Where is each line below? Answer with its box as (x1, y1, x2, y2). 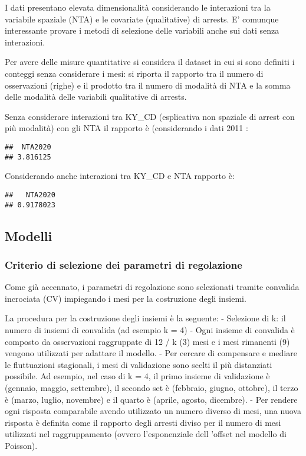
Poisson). (5, 439, 38, 451)
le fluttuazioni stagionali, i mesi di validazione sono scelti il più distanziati (5, 358, 272, 370)
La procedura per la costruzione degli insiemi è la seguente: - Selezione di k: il (5, 312, 286, 324)
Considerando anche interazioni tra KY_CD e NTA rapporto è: (5, 170, 235, 182)
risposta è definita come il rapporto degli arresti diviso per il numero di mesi (5, 416, 281, 428)
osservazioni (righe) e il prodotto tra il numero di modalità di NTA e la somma (5, 79, 291, 91)
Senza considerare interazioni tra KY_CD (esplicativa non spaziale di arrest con (5, 110, 295, 122)
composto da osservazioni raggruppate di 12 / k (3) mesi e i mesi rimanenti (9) (5, 335, 290, 347)
